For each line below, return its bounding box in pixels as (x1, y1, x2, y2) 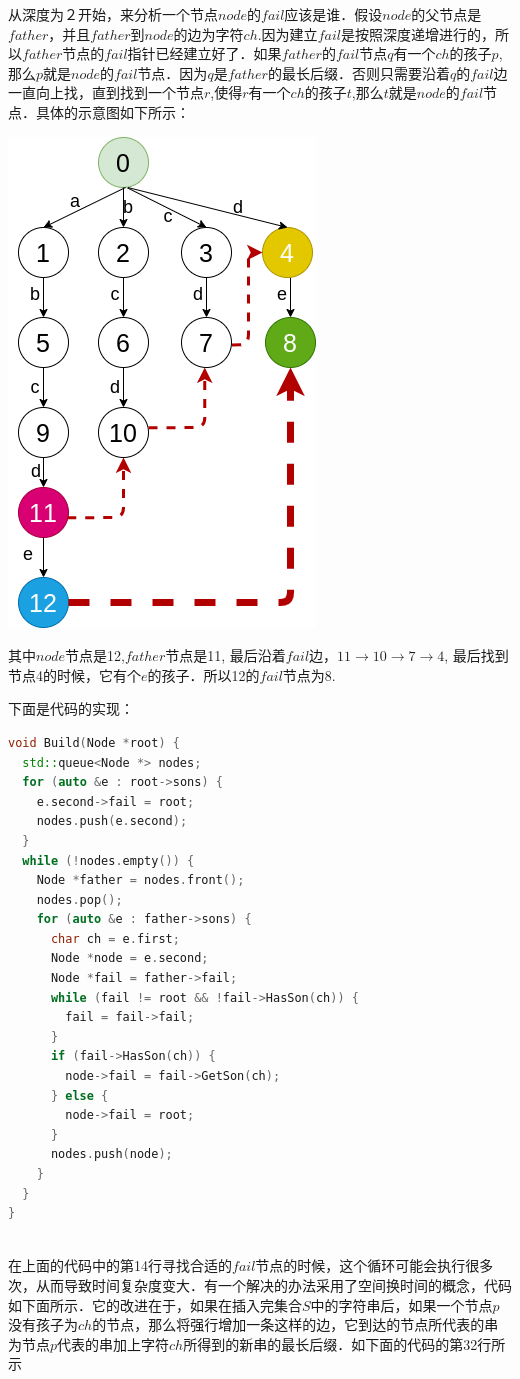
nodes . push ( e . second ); (36, 814, 188, 829)
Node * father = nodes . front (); (36, 873, 245, 888)
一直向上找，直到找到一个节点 (8, 82, 204, 103)
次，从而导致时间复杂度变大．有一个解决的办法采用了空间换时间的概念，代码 (8, 1274, 512, 1295)
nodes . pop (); (36, 892, 123, 907)
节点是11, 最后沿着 (165, 645, 286, 666)
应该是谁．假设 (284, 4, 383, 24)
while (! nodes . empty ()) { (22, 853, 195, 868)
